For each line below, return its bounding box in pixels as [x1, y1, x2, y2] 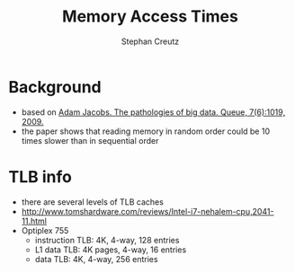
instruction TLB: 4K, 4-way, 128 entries [34, 234, 180, 245]
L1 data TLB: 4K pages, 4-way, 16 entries [34, 244, 187, 255]
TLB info [8, 166, 73, 187]
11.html [21, 216, 47, 226]
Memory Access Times [61, 6, 239, 27]
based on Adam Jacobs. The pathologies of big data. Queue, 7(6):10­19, [21, 106, 285, 118]
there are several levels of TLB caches [21, 196, 164, 207]
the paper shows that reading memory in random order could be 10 [21, 126, 271, 136]
